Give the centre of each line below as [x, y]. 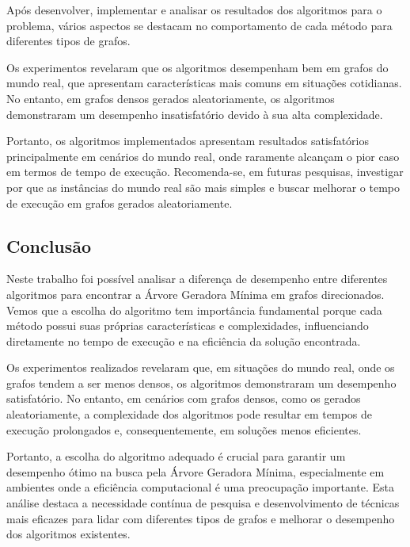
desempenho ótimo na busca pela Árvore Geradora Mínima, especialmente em [196, 471]
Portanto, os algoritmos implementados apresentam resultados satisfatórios [188, 141]
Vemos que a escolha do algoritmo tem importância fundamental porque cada [194, 310]
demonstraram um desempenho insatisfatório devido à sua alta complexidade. [195, 114]
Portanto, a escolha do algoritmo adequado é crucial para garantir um [176, 456]
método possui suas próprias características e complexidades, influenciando [188, 325]
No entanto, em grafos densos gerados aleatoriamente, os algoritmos [171, 98]
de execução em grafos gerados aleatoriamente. [120, 203]
